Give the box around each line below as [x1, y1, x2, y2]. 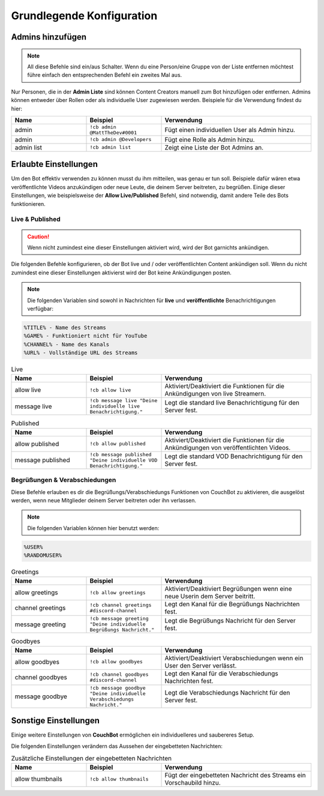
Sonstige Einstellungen [11, 716, 100, 726]
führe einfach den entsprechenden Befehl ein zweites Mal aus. [27, 71, 182, 79]
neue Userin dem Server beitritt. [164, 592, 256, 600]
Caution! [27, 233, 50, 240]
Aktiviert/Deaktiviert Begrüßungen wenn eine [164, 585, 292, 593]
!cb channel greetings [89, 602, 152, 609]
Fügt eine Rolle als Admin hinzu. [164, 135, 255, 143]
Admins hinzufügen [11, 32, 87, 42]
